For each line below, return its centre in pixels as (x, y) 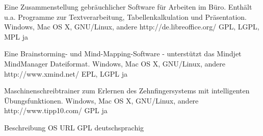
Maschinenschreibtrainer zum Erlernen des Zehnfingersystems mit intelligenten (127, 91)
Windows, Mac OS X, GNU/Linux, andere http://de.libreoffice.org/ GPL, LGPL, (132, 27)
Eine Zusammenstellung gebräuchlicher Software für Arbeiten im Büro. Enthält (128, 7)
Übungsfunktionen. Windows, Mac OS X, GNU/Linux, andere (101, 100)
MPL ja (16, 36)
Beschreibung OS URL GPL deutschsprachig (74, 127)
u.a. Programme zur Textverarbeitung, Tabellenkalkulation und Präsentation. (126, 16)
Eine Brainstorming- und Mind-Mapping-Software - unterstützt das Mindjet (123, 54)
